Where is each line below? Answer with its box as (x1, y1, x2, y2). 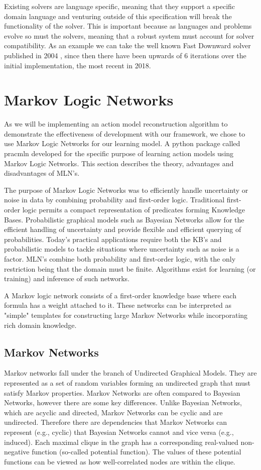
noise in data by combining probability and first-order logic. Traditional (4, 194, 225, 205)
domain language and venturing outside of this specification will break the (4, 11, 232, 21)
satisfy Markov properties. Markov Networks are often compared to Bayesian (4, 387, 240, 398)
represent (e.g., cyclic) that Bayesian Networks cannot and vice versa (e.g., (4, 426, 234, 437)
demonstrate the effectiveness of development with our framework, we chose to (4, 128, 245, 139)
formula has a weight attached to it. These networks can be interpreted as (4, 300, 232, 310)
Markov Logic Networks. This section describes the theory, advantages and (4, 158, 234, 168)
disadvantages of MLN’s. (4, 168, 80, 178)
